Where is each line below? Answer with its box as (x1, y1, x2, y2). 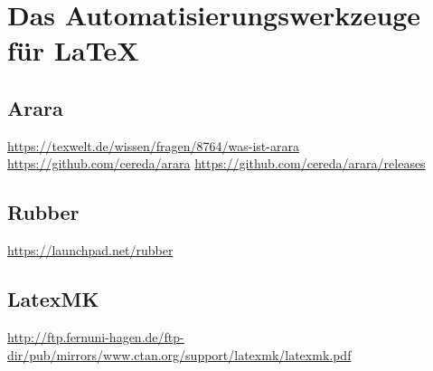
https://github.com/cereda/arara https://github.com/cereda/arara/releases (7, 154, 426, 173)
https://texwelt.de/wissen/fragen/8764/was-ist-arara (7, 136, 299, 155)
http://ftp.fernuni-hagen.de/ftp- (7, 327, 184, 346)
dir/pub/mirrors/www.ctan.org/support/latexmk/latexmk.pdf (7, 345, 352, 364)
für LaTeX (7, 32, 139, 69)
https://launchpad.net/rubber (7, 241, 174, 260)
